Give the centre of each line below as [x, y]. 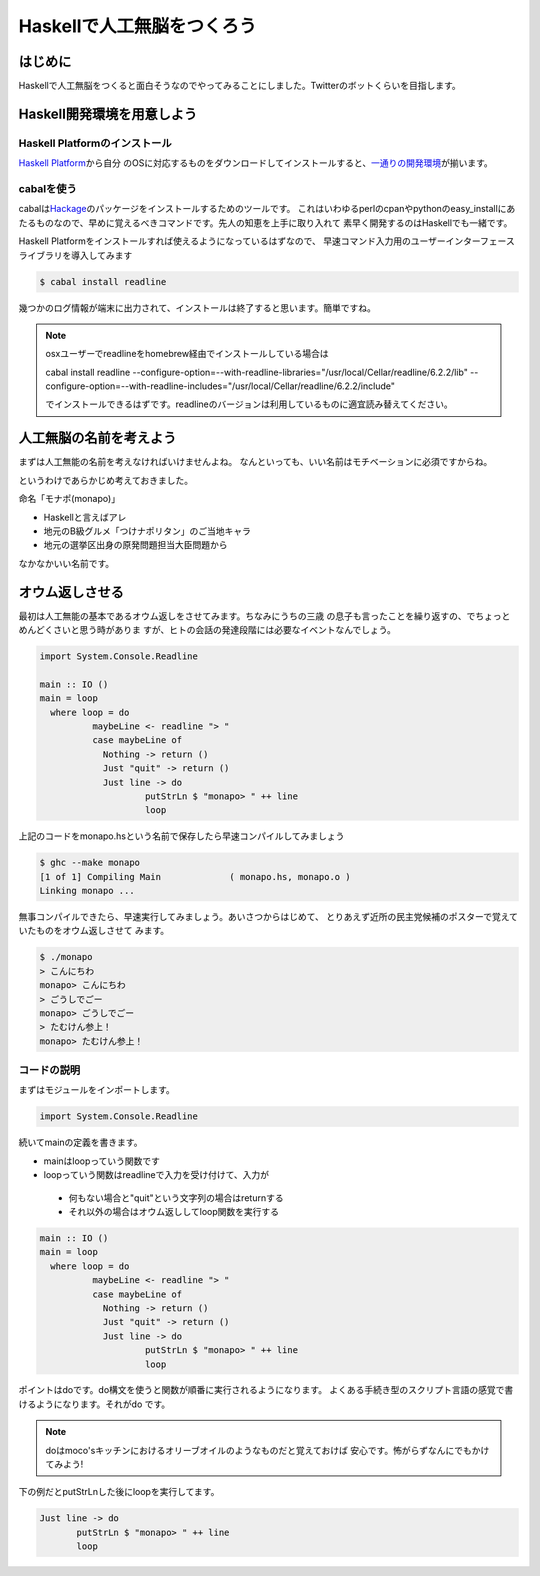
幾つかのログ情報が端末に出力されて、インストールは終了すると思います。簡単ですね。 [197, 307]
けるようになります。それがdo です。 [94, 1404]
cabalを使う [47, 188]
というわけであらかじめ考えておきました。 [106, 480]
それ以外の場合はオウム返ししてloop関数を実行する [174, 1211]
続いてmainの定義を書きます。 [80, 1142]
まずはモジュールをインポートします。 [96, 1090]
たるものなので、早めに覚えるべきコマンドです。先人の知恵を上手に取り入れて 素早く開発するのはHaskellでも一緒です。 [265, 222]
